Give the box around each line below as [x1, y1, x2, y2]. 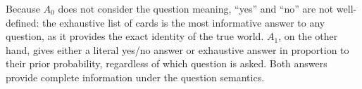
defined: [6, 15, 39, 29]
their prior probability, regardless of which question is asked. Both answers [6, 56, 327, 71]
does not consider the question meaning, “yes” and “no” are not [58, 1, 334, 15]
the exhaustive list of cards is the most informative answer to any [42, 15, 325, 29]
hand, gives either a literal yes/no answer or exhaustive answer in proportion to [6, 42, 349, 57]
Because [6, 1, 40, 15]
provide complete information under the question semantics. [6, 69, 265, 84]
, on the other [278, 29, 338, 43]
